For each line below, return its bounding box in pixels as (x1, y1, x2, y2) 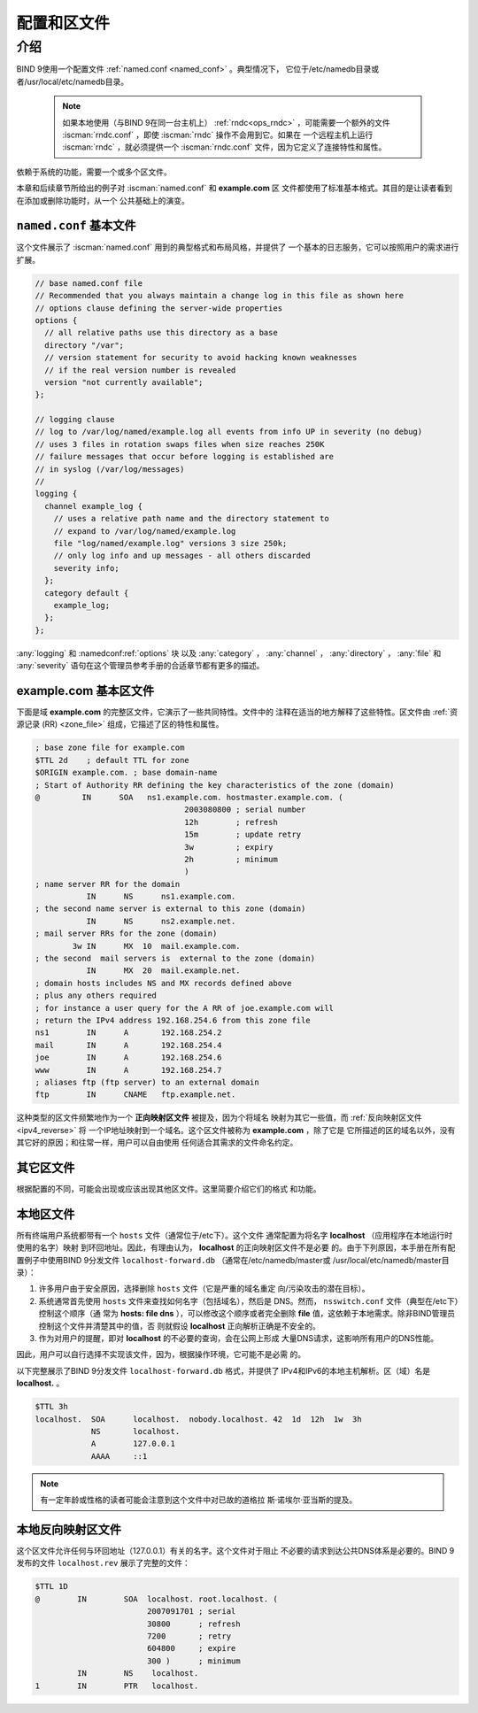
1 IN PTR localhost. (35, 1680, 199, 1691)
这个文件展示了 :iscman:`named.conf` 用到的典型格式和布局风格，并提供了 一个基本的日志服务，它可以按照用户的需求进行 (16, 242, 459, 252)
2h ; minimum (184, 854, 278, 864)
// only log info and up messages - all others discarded (53, 551, 311, 561)
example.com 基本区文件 (16, 683, 155, 698)
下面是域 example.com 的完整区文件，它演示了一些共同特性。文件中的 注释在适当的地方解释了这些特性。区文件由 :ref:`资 (16, 706, 459, 717)
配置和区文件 (16, 13, 111, 33)
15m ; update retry (184, 829, 302, 840)
